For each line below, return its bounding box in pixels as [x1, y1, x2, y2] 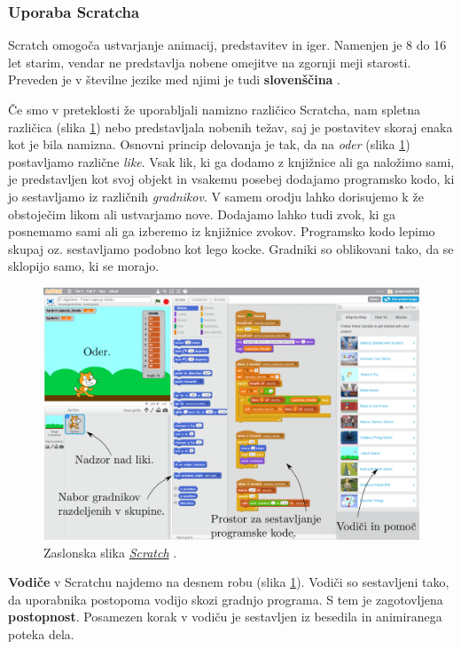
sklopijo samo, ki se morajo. [8, 257, 160, 275]
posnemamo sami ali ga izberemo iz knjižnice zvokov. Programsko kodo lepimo [8, 222, 435, 241]
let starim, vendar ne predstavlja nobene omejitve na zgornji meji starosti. [8, 52, 411, 71]
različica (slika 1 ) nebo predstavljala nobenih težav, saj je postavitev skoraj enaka [8, 117, 453, 136]
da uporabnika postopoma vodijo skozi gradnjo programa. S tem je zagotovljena [8, 590, 443, 608]
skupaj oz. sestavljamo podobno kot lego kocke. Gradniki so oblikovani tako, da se [8, 239, 454, 257]
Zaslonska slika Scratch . [43, 542, 177, 561]
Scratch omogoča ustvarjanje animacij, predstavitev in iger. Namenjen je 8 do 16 [8, 36, 447, 54]
